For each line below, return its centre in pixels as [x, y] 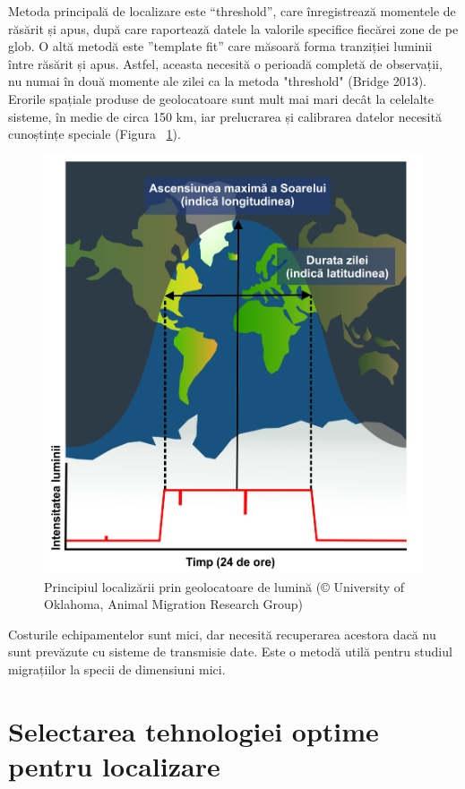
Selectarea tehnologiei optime [194, 730]
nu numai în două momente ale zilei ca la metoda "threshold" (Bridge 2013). [217, 81]
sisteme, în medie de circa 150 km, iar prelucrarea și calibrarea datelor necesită [225, 116]
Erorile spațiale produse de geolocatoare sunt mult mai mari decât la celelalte [221, 98]
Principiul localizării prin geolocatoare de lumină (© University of [224, 586]
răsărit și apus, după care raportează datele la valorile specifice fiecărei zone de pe [233, 28]
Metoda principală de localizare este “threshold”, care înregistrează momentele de [232, 11]
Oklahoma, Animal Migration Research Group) [174, 604]
